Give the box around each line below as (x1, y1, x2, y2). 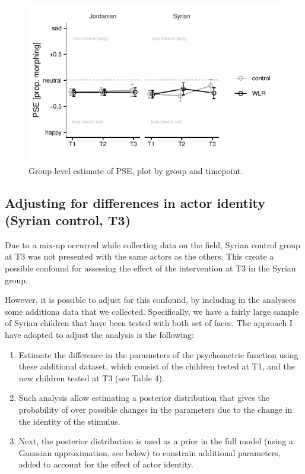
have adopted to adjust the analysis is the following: (5, 328, 194, 340)
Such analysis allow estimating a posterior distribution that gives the (18, 391, 269, 404)
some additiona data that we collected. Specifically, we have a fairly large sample (5, 305, 298, 317)
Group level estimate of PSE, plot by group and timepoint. (28, 164, 243, 176)
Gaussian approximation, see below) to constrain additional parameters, (18, 446, 281, 459)
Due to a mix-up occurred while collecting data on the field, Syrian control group (5, 238, 300, 251)
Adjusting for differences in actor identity (5, 193, 266, 211)
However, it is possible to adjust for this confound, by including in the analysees (5, 293, 296, 306)
